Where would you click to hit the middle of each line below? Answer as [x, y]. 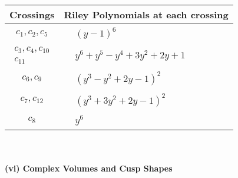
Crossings [32, 14]
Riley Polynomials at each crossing [146, 14]
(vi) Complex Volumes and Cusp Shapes [89, 168]
